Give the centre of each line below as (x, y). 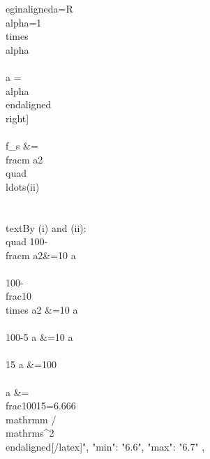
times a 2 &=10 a (42, 310)
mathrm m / (31, 419)
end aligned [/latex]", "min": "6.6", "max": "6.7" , (105, 446)
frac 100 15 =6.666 (41, 406)
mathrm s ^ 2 (30, 433)
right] (17, 118)
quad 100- (27, 241)
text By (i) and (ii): (46, 227)
